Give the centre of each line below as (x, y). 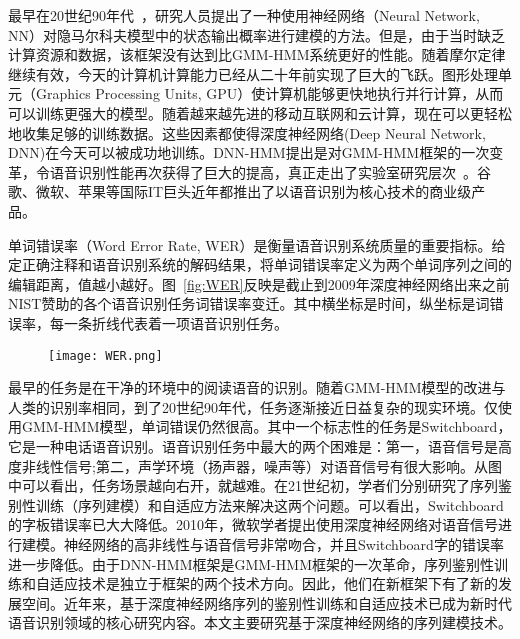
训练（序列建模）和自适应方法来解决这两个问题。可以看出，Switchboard (269, 504)
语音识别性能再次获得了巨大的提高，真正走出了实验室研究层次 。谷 (270, 171)
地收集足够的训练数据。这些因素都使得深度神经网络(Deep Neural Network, (247, 132)
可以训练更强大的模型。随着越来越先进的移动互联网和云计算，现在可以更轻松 (260, 112)
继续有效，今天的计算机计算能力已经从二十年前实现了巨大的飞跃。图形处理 (253, 73)
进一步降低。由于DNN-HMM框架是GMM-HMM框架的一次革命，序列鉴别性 (251, 563)
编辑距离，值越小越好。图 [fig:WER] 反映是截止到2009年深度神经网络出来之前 (259, 283)
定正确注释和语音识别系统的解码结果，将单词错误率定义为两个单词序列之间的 (260, 264)
